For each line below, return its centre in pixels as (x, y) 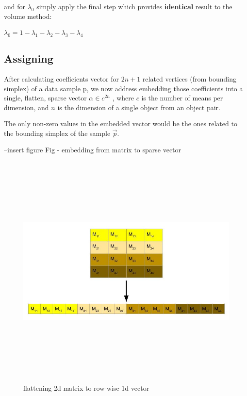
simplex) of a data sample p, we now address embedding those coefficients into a (123, 88)
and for (15, 6)
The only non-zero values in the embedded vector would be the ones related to (121, 124)
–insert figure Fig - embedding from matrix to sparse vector (93, 149)
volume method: (28, 16)
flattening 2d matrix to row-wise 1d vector (86, 388)
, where (123, 98)
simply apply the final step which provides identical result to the (134, 6)
